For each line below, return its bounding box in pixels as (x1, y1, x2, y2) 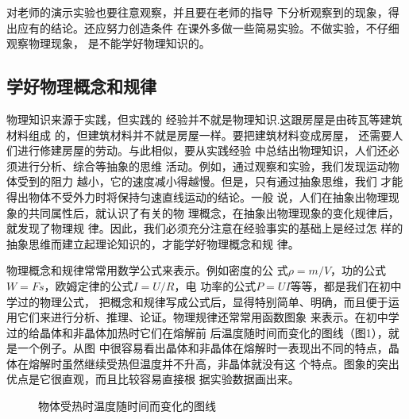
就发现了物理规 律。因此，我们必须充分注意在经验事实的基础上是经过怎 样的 (6, 220, 403, 236)
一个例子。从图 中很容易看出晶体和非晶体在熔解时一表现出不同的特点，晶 (17, 340, 399, 356)
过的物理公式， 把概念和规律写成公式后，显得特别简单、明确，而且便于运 (17, 293, 399, 309)
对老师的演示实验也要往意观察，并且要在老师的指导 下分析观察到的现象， (6, 4, 388, 20)
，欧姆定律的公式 (44, 277, 133, 294)
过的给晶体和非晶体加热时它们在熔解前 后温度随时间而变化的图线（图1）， (6, 324, 388, 340)
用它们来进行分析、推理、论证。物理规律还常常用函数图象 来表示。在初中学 (6, 309, 399, 325)
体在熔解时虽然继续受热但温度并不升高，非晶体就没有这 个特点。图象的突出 (6, 355, 399, 371)
